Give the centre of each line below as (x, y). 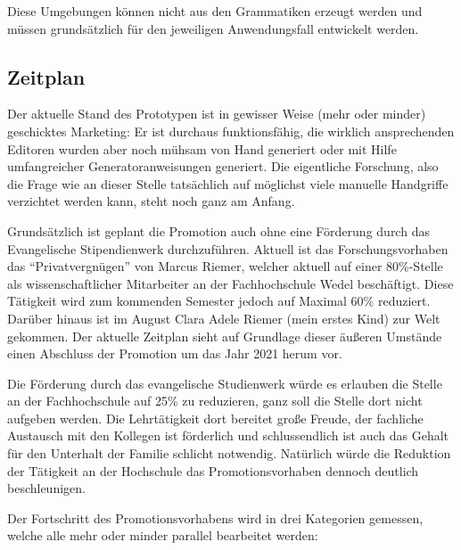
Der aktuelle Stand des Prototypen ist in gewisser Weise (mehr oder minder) (217, 114)
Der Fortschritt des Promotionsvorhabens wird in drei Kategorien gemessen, (215, 517)
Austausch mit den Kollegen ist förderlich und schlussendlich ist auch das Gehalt (228, 435)
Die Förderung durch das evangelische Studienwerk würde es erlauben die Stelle (225, 383)
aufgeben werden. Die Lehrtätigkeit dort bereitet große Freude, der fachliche (215, 418)
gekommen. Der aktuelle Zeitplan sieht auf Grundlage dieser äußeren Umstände (225, 336)
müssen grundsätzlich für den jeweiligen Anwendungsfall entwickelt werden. (213, 28)
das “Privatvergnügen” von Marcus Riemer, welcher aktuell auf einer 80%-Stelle (225, 266)
